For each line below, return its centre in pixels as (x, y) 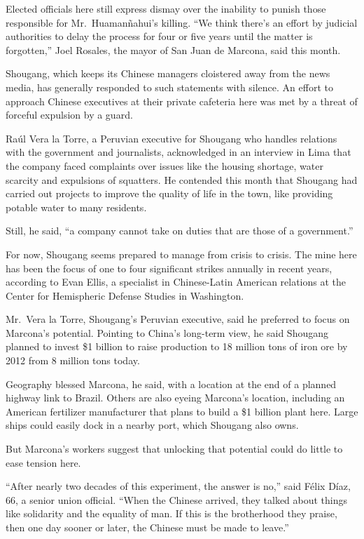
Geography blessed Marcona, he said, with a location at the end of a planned (171, 384)
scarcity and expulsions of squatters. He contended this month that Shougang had (182, 179)
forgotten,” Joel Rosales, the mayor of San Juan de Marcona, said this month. (173, 49)
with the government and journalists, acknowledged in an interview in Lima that (178, 152)
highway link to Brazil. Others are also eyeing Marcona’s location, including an (175, 398)
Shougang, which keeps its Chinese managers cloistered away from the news (168, 73)
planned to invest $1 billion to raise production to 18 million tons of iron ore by (177, 346)
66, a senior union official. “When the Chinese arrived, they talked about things (177, 499)
